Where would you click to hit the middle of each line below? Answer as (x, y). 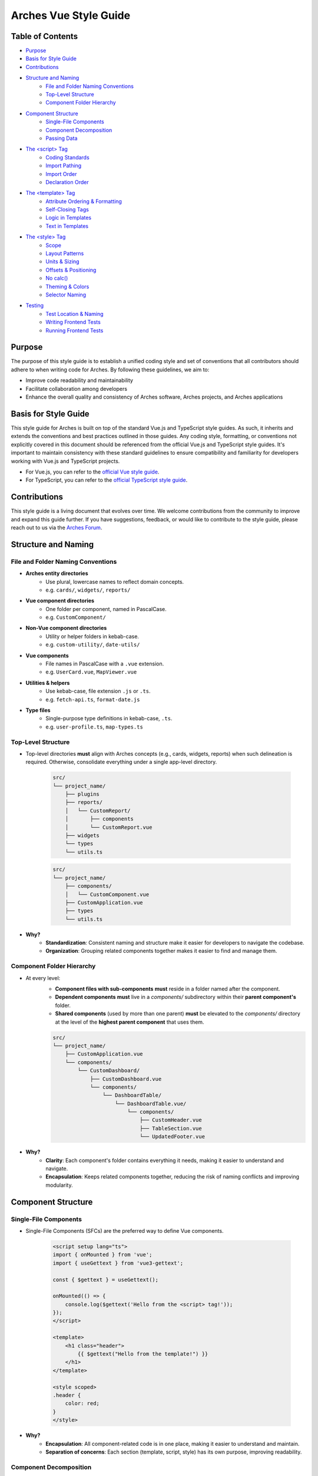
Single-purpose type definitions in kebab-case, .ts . (109, 719)
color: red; (82, 1403)
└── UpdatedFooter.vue (172, 1137)
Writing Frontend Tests (73, 322)
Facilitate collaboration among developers (77, 388)
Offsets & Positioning (71, 270)
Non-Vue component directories (66, 628)
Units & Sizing (62, 262)
